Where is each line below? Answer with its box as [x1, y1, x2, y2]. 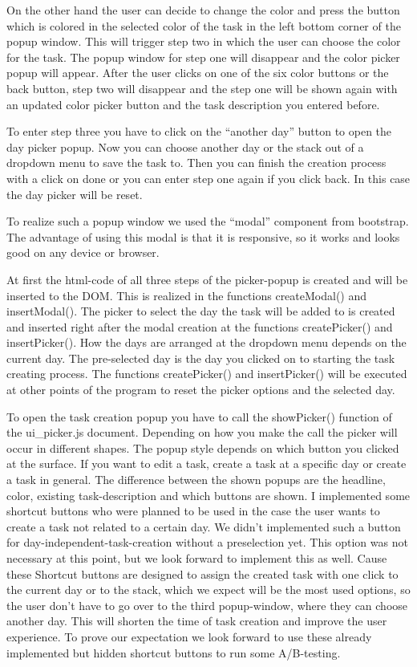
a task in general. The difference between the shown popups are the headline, [6, 471, 386, 488]
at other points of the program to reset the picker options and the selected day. [6, 381, 395, 398]
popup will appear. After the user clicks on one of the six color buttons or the [6, 64, 389, 81]
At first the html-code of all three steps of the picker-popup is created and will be [6, 270, 408, 287]
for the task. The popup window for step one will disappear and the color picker [6, 48, 400, 65]
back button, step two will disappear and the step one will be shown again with [6, 79, 398, 96]
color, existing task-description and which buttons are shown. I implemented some [6, 486, 411, 503]
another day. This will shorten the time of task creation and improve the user [6, 612, 387, 629]
